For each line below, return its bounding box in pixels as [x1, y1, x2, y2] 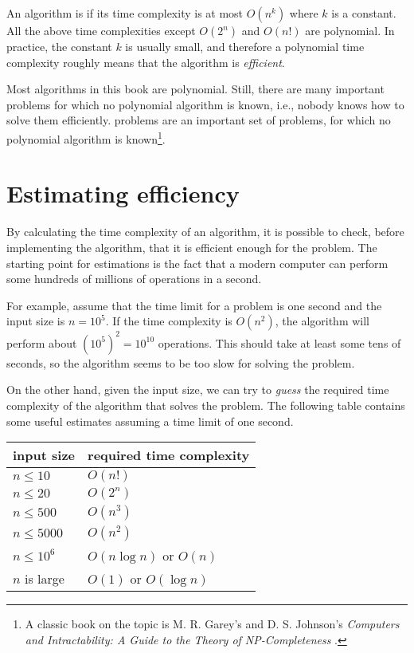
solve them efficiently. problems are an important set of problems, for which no [6, 112, 391, 128]
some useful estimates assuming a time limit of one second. [6, 412, 294, 429]
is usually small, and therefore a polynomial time [125, 38, 365, 54]
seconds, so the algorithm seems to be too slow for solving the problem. [6, 354, 355, 371]
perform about [6, 334, 77, 351]
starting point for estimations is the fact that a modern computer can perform [6, 254, 389, 271]
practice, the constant [6, 38, 112, 54]
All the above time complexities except [6, 22, 196, 38]
